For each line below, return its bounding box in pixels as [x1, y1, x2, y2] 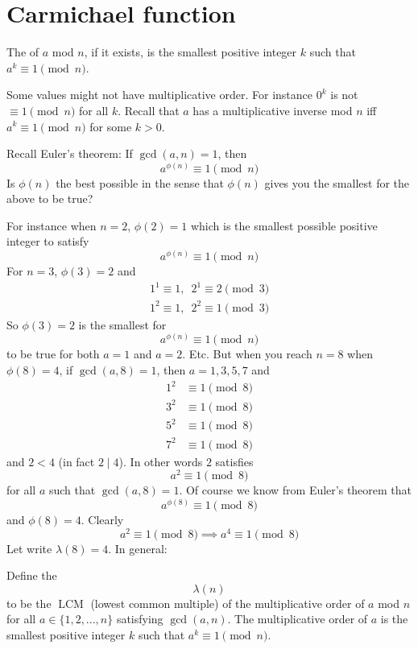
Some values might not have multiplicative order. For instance [6, 86, 313, 103]
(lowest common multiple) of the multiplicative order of [90, 594, 365, 611]
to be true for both [6, 345, 100, 362]
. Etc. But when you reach [182, 345, 312, 362]
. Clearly [81, 511, 124, 527]
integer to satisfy [6, 233, 89, 250]
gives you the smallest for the [264, 174, 410, 191]
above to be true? [6, 190, 93, 207]
